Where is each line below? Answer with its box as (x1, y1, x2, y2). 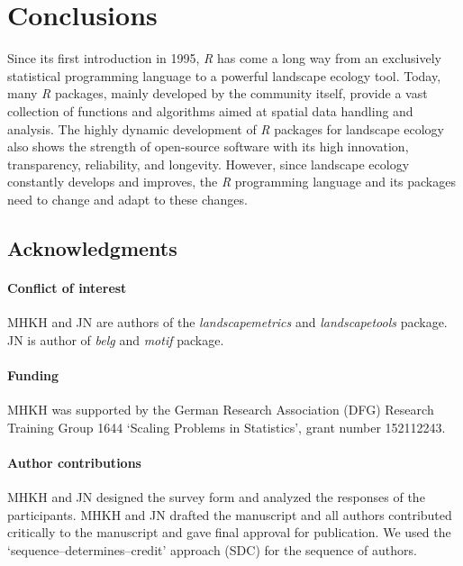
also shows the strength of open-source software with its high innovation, (7, 137, 409, 156)
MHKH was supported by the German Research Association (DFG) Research (7, 400, 434, 419)
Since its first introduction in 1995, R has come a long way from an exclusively (7, 49, 441, 68)
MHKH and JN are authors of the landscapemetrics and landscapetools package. (7, 313, 448, 332)
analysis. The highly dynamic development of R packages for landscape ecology (7, 119, 445, 138)
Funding (7, 365, 59, 384)
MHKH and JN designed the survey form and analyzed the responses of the (7, 488, 425, 507)
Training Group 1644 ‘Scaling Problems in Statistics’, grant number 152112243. (7, 417, 446, 436)
